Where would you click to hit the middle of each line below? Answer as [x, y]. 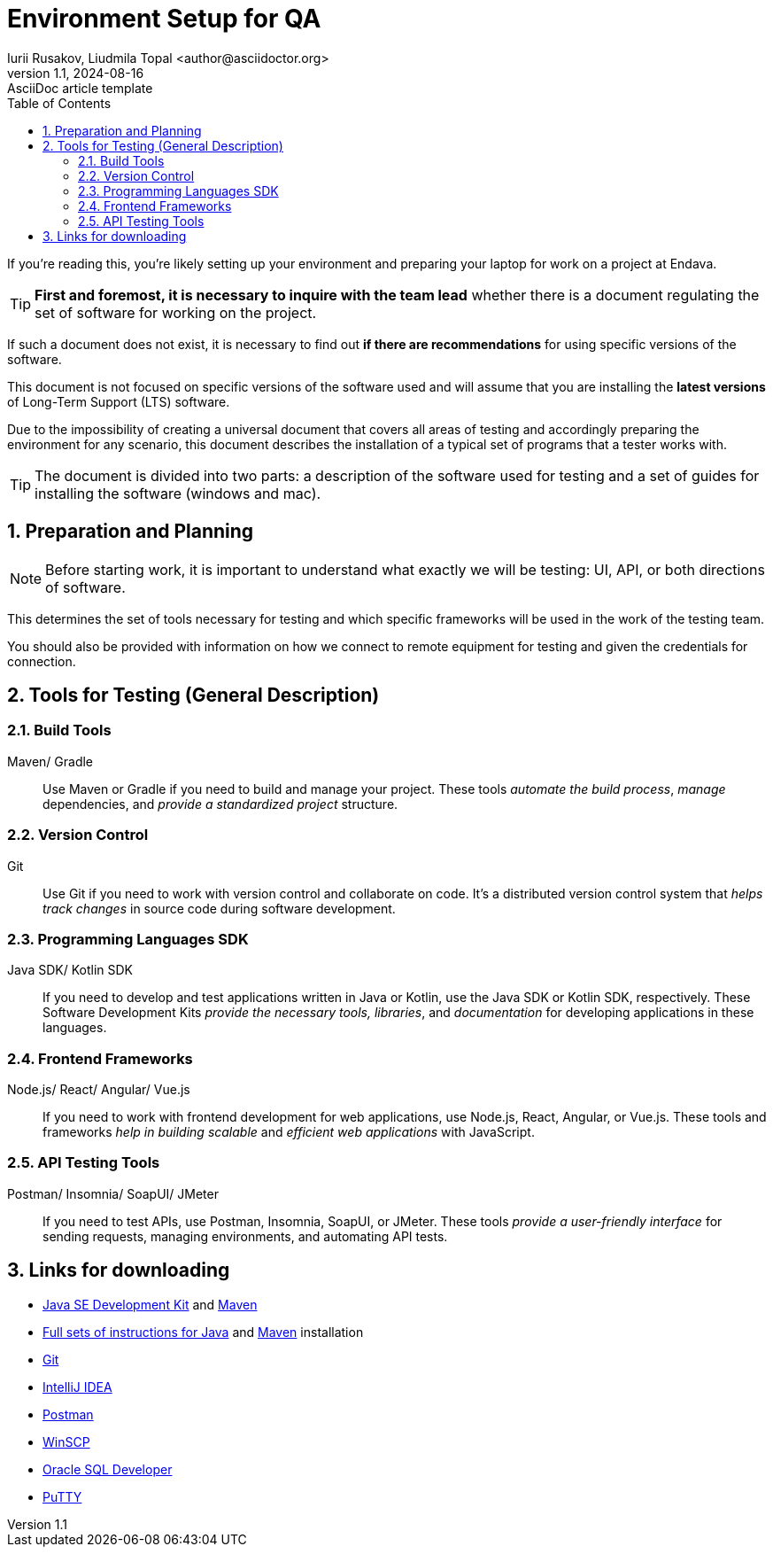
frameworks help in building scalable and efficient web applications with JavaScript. [289, 1132]
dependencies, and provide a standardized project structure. [220, 804]
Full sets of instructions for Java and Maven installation [203, 1332]
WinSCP [66, 1441]
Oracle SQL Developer [108, 1469]
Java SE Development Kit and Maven [150, 1304]
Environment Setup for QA [164, 19]
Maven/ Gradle [50, 761]
